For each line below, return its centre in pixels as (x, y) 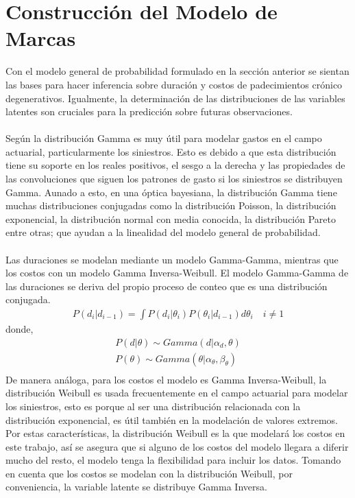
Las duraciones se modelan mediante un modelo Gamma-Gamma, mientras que (172, 259)
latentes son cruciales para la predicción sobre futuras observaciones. (149, 111)
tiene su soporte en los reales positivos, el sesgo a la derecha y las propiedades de (175, 165)
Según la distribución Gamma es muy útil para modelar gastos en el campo (164, 138)
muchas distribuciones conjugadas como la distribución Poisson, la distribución (171, 205)
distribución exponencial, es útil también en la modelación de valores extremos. (172, 419)
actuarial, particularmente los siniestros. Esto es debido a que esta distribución (171, 151)
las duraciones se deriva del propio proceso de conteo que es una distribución (167, 286)
